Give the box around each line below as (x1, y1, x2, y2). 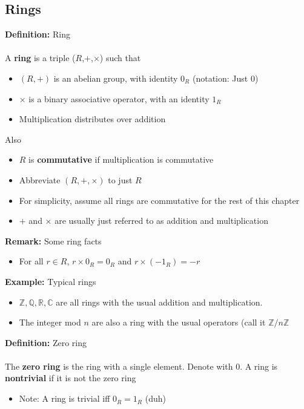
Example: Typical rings (5, 275, 96, 287)
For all (19, 255, 44, 267)
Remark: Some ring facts (5, 234, 102, 247)
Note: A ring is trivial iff (19, 392, 110, 405)
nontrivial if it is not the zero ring (5, 371, 136, 384)
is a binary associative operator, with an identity (28, 92, 210, 105)
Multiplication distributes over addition (19, 113, 166, 125)
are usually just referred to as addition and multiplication (55, 214, 268, 227)
